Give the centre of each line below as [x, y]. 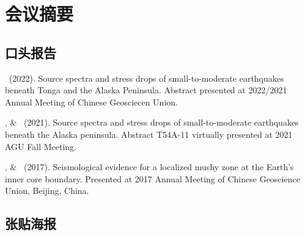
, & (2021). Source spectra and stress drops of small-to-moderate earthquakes [152, 122]
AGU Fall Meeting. [41, 146]
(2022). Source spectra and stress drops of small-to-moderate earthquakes [146, 78]
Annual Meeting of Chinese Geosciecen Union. [91, 102]
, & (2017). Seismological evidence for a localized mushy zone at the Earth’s [149, 167]
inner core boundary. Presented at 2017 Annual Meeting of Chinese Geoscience [152, 178]
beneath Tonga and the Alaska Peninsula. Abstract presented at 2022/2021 [146, 90]
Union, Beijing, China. [47, 191]
